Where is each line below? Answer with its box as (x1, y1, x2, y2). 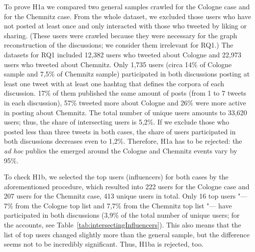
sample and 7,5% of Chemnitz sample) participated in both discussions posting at (4, 69, 250, 79)
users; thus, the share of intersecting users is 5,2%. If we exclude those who (4, 117, 229, 127)
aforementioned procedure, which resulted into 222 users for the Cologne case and (4, 181, 250, 191)
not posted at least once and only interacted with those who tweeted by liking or (4, 21, 247, 31)
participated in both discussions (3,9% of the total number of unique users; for (4, 210, 240, 220)
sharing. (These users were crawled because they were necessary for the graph (4, 30, 237, 40)
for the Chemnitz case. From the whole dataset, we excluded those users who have (4, 11, 251, 21)
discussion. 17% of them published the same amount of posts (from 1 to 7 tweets (4, 88, 247, 98)
